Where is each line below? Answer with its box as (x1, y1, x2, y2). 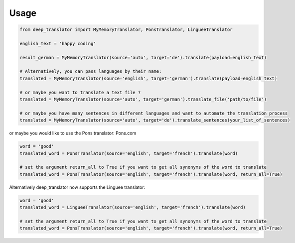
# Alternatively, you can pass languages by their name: (19, 69, 162, 74)
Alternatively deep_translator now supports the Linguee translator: (9, 184, 146, 190)
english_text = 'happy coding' (19, 40, 97, 46)
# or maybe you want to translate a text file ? (19, 90, 141, 95)
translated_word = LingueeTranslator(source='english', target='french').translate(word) (19, 205, 246, 210)
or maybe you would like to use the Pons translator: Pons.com (9, 130, 137, 136)
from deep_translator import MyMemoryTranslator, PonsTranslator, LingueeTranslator (19, 27, 233, 32)
